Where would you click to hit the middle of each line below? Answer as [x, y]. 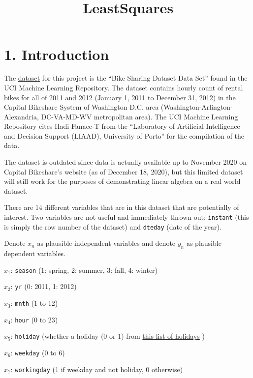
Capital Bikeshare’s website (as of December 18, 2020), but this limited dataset [124, 171]
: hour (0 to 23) [34, 319]
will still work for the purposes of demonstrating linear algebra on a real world [122, 181]
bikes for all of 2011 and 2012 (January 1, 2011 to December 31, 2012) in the [120, 97]
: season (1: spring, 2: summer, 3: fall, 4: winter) [84, 270]
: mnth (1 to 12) [34, 303]
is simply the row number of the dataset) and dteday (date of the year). [113, 226]
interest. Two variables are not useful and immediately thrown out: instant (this [126, 217]
